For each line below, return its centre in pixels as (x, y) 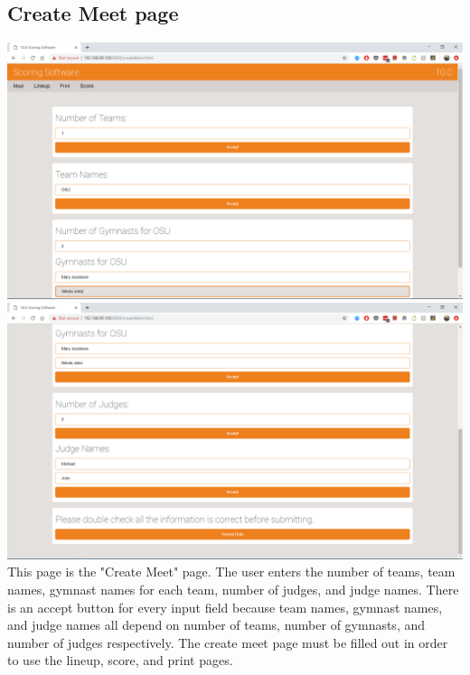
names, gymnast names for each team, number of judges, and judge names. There (233, 589)
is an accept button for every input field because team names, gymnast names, (225, 607)
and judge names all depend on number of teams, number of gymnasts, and (216, 625)
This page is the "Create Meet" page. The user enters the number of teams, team (231, 572)
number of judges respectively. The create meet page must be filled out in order (228, 642)
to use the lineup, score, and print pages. (120, 660)
